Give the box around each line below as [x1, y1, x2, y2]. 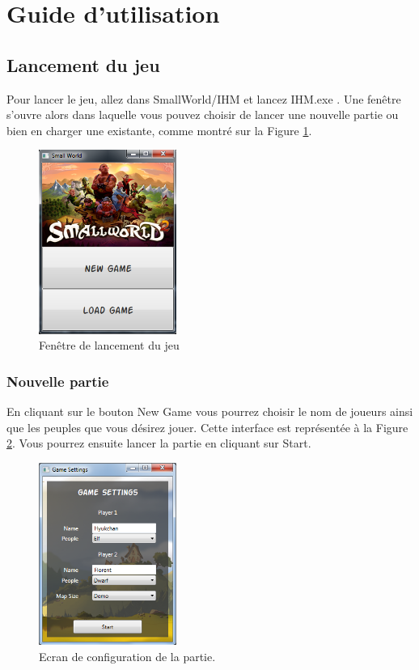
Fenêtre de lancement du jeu [39, 337, 180, 354]
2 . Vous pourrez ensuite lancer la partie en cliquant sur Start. [6, 435, 311, 452]
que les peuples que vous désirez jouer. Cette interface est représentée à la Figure [6, 418, 408, 435]
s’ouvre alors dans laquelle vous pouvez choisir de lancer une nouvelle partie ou [6, 106, 399, 123]
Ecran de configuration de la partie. [39, 647, 216, 664]
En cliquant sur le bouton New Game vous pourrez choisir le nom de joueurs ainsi [6, 403, 413, 420]
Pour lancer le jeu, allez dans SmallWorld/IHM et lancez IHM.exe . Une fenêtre [6, 90, 401, 107]
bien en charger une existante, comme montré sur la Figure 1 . [6, 121, 312, 138]
